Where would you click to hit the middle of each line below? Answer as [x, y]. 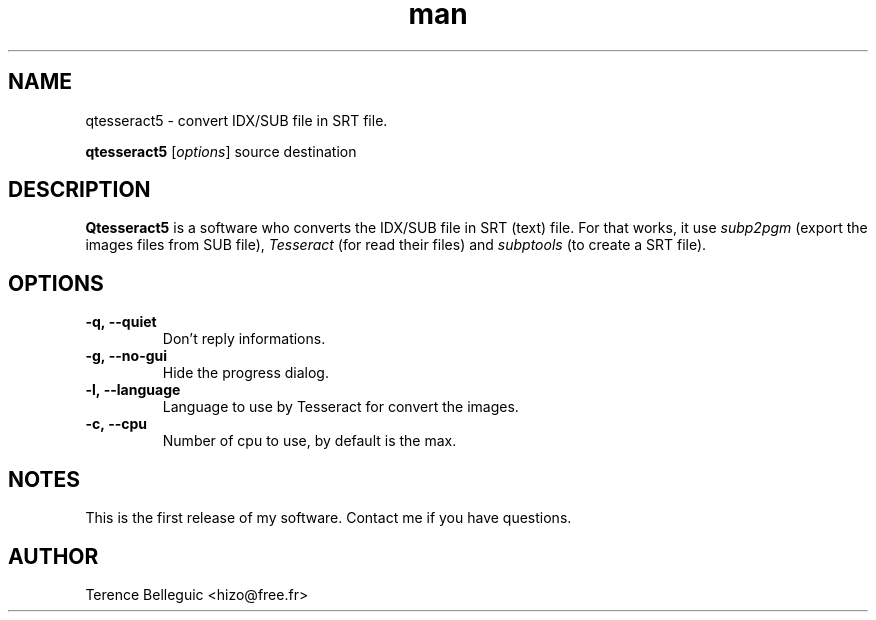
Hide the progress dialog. [245, 373]
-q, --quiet [121, 322]
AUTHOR [53, 556]
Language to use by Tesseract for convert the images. [340, 407]
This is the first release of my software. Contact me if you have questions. [328, 518]
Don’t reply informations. [244, 339]
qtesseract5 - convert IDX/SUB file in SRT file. [236, 120]
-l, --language [133, 390]
